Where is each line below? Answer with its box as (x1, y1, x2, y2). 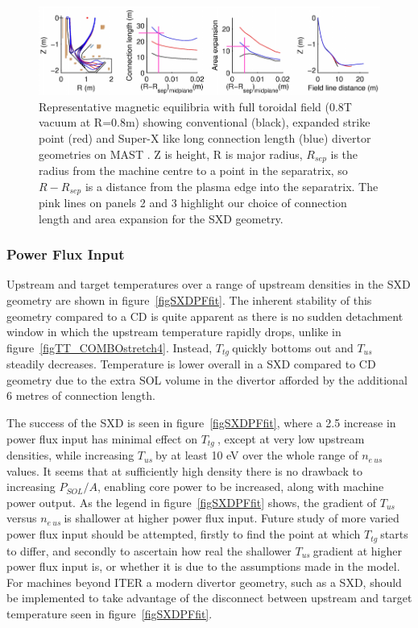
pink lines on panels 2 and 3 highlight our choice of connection (39, 194, 347, 211)
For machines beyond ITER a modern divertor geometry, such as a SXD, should (6, 573, 402, 590)
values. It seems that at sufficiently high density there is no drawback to (6, 462, 362, 479)
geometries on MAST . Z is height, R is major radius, (39, 145, 303, 162)
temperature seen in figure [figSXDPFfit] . (6, 605, 213, 622)
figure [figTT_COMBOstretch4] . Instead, (6, 339, 213, 356)
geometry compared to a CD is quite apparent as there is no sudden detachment (6, 307, 404, 324)
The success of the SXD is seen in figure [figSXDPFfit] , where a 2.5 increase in (6, 414, 396, 431)
